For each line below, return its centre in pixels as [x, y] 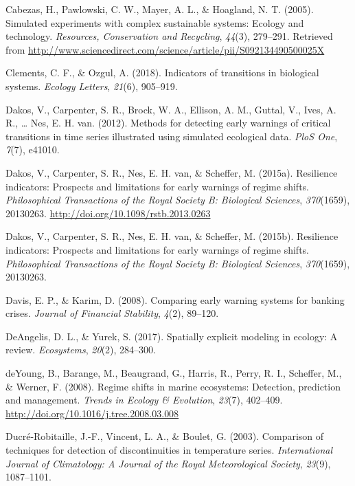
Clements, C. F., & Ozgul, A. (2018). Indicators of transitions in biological [162, 73]
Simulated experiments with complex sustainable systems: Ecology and [155, 22]
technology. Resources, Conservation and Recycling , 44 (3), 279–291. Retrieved [169, 36]
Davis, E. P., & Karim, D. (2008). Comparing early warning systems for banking [175, 299]
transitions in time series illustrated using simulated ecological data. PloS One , [172, 136]
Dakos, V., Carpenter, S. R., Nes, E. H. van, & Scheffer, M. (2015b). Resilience [172, 236]
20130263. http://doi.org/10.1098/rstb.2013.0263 [108, 213]
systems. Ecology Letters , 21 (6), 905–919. [92, 86]
